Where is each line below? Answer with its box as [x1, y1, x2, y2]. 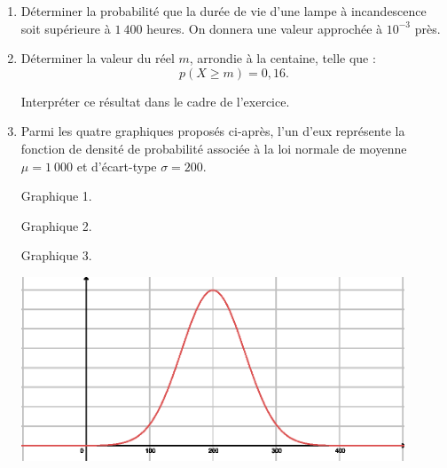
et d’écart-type [76, 156, 157, 175]
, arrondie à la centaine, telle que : [189, 49, 376, 67]
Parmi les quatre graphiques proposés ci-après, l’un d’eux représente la [20, 122, 405, 140]
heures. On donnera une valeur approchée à [146, 19, 383, 37]
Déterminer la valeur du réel [20, 49, 175, 67]
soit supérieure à [20, 19, 111, 37]
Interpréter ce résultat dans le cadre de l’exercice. [20, 91, 290, 110]
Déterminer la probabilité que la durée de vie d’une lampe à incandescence [20, 2, 427, 20]
